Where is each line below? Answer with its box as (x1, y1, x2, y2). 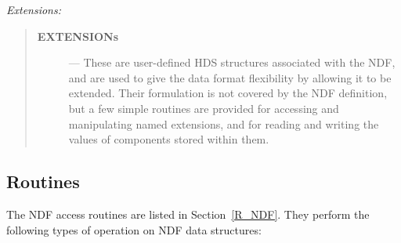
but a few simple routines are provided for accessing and (68, 100, 339, 116)
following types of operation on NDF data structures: (6, 221, 262, 238)
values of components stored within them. (68, 131, 269, 147)
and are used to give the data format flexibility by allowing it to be (68, 69, 392, 85)
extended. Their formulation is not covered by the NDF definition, (68, 85, 388, 101)
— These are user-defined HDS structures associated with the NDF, (68, 54, 396, 71)
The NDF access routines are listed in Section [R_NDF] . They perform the (6, 205, 370, 222)
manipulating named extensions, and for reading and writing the (68, 115, 379, 132)
